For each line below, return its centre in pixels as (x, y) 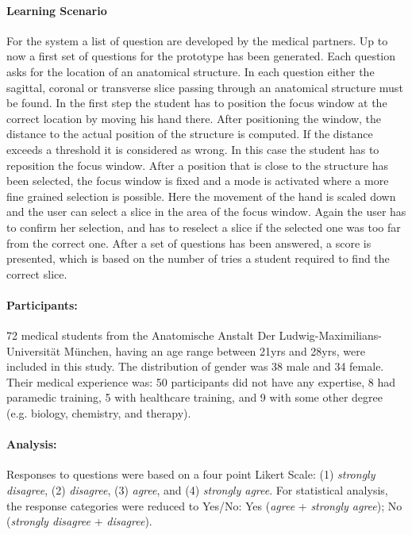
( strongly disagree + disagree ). (79, 521)
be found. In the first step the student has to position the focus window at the (197, 103)
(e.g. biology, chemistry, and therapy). (99, 413)
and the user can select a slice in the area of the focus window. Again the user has (206, 212)
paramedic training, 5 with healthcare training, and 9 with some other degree (194, 397)
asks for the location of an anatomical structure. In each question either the (191, 71)
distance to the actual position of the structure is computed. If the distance (190, 134)
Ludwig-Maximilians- (330, 335)
